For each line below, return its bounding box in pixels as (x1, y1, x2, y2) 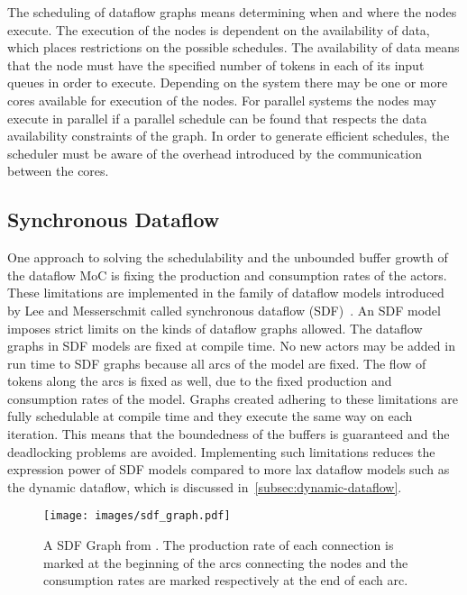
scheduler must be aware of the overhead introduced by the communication (7, 143, 422, 162)
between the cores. (7, 161, 109, 180)
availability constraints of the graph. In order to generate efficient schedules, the (7, 126, 450, 145)
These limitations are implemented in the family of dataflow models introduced (7, 283, 444, 302)
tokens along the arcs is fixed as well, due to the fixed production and (7, 371, 392, 390)
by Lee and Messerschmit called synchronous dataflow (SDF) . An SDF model (7, 300, 441, 319)
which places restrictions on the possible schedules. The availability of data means (7, 38, 460, 57)
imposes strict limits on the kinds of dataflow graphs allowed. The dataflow (7, 318, 423, 337)
